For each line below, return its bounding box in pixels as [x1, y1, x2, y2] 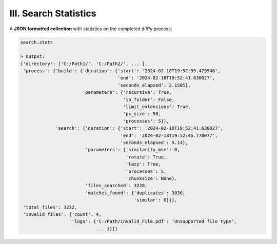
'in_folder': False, [123, 96, 175, 103]
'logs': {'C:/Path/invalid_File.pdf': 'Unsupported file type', [71, 218, 237, 225]
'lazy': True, [126, 161, 161, 167]
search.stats [20, 39, 53, 45]
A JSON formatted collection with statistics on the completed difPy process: [9, 26, 172, 32]
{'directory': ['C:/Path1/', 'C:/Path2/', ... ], [20, 60, 148, 67]
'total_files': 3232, [23, 204, 77, 210]
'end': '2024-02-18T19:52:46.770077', [120, 132, 218, 138]
